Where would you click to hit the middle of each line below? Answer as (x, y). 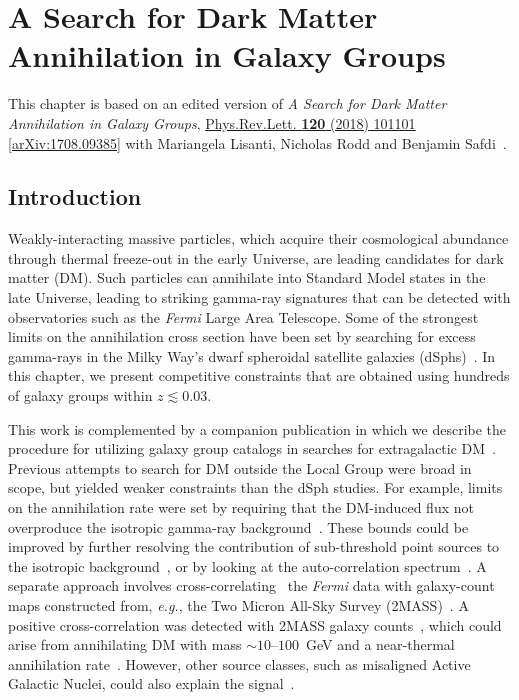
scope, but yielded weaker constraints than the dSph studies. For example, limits (255, 487)
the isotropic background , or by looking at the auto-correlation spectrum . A (247, 565)
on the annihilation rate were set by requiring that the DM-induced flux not (241, 507)
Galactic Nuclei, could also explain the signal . (151, 683)
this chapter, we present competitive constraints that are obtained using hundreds (259, 375)
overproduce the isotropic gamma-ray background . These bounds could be (238, 526)
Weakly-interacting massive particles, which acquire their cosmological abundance (258, 238)
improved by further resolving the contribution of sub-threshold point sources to (254, 546)
